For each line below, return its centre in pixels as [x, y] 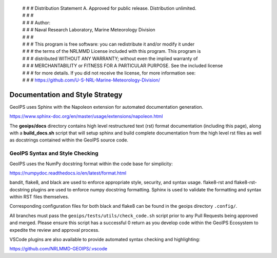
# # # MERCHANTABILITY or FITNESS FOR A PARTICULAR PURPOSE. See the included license [123, 66]
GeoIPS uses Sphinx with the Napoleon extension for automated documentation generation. [106, 107]
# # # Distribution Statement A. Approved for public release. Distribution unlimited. [109, 8]
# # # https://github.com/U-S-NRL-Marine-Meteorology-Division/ [91, 80]
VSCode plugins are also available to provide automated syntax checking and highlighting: [105, 240]
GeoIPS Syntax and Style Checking [54, 153]
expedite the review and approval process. [54, 230]
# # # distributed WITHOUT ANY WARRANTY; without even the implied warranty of [110, 58]
